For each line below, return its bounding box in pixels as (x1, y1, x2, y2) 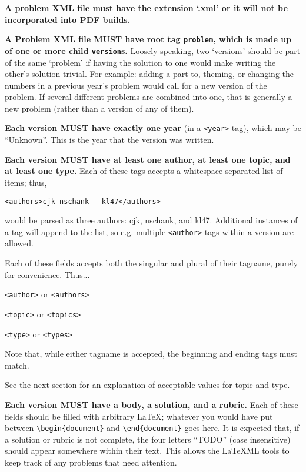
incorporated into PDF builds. (5, 13, 131, 25)
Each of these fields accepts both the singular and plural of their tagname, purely (5, 257, 298, 269)
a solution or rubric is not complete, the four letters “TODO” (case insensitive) (5, 433, 291, 445)
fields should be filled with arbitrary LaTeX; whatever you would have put (5, 410, 273, 422)
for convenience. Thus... (5, 268, 90, 280)
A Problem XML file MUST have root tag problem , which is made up (5, 33, 292, 45)
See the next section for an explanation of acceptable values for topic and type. (5, 379, 290, 391)
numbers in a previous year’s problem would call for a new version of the (5, 79, 267, 91)
